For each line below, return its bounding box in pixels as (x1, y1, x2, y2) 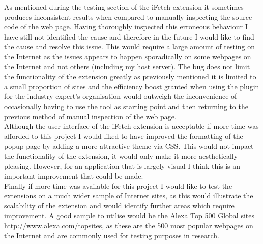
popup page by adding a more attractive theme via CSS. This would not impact (4, 141, 254, 151)
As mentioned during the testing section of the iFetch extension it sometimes (4, 2, 244, 12)
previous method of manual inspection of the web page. (4, 111, 177, 121)
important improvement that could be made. (4, 170, 143, 181)
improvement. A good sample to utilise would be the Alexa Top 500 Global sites (4, 210, 254, 221)
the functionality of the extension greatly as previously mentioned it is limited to (4, 71, 256, 82)
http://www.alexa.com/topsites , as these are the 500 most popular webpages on (4, 220, 253, 231)
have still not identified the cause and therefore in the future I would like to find (4, 31, 254, 42)
